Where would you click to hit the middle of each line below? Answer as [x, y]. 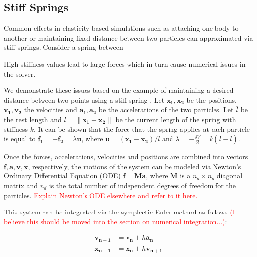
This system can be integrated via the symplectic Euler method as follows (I [120, 212]
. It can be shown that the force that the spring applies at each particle [142, 129]
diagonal [230, 176]
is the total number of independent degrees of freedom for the [142, 185]
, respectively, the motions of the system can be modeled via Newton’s [134, 166]
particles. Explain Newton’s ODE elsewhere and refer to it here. [101, 195]
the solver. [20, 73]
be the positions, [212, 100]
